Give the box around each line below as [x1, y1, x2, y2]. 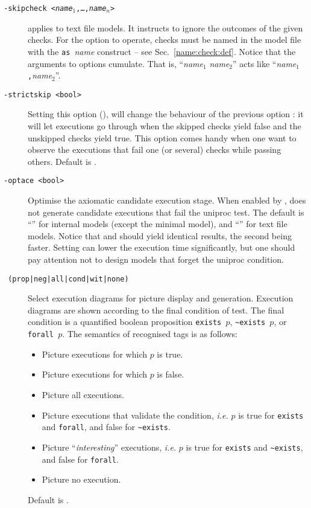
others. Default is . [28, 155, 96, 167]
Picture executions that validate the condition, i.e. [42, 408, 228, 421]
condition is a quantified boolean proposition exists [28, 315, 222, 328]
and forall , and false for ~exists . [42, 420, 171, 433]
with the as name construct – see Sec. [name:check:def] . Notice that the [28, 45, 296, 57]
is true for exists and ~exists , [186, 440, 303, 453]
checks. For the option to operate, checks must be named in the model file [28, 33, 301, 46]
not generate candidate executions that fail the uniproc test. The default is [28, 205, 304, 218]
